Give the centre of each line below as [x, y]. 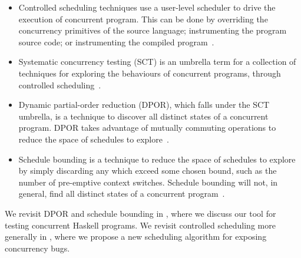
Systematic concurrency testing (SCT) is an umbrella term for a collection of [157, 62]
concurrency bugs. [37, 248]
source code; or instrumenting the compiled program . [116, 42]
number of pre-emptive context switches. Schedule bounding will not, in [148, 182]
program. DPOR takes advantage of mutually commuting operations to [147, 128]
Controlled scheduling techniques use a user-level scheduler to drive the [147, 7]
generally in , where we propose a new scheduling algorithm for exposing [136, 236]
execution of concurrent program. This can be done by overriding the [143, 19]
